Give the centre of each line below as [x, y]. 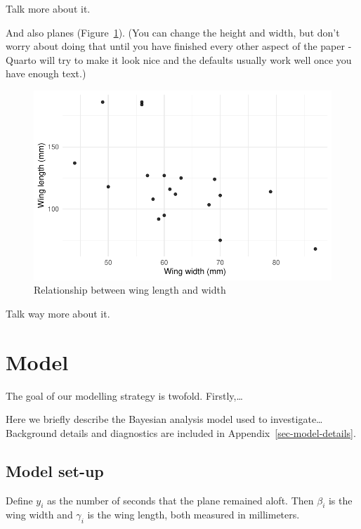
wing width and [39, 515]
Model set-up [55, 470]
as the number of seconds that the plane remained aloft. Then [180, 500]
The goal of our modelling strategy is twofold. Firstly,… [124, 395]
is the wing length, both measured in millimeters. [193, 515]
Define [19, 500]
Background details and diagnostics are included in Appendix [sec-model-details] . [181, 432]
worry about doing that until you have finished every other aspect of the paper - [179, 46]
